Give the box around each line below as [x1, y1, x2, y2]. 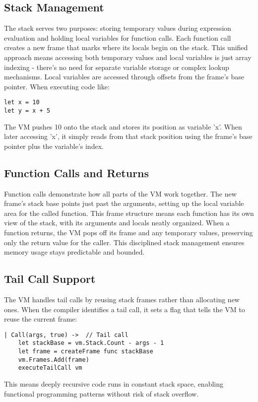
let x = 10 [4, 99, 40, 106]
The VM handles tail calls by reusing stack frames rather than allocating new [4, 294, 240, 305]
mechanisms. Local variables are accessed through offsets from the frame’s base [4, 71, 244, 82]
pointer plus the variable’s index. [4, 140, 104, 151]
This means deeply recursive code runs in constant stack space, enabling [4, 379, 224, 389]
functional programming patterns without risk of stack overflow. [4, 388, 199, 399]
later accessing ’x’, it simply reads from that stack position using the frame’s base [4, 131, 253, 141]
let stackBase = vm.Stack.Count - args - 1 [18, 339, 164, 347]
